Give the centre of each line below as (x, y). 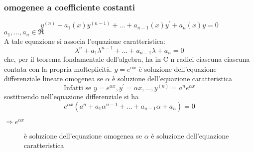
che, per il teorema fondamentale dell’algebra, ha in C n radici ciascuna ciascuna (127, 59)
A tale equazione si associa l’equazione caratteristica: (85, 41)
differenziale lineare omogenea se (54, 78)
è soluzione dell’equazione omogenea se (83, 135)
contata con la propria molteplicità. (58, 69)
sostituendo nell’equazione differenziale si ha (71, 96)
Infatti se (77, 88)
